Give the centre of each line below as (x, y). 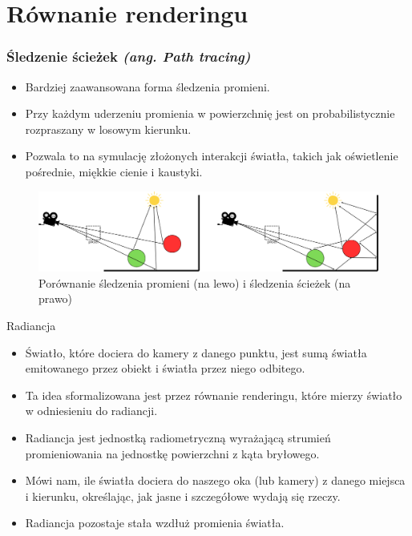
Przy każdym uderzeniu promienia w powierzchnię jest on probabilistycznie (210, 113)
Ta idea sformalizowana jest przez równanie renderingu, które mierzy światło (214, 395)
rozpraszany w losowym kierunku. (108, 129)
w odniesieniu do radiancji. (91, 411)
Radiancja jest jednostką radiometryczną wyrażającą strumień (178, 437)
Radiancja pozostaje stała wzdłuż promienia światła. (155, 523)
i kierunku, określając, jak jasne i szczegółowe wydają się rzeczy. (183, 496)
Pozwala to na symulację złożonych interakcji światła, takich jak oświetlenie (212, 156)
